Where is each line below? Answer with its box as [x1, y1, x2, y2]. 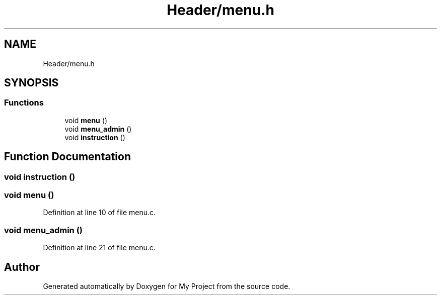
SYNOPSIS [4, 76, 59, 89]
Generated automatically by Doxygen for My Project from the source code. [43, 282, 290, 290]
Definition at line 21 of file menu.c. [43, 243, 156, 252]
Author [4, 260, 40, 273]
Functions [4, 97, 44, 108]
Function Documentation [4, 150, 131, 163]
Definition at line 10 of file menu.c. [43, 208, 156, 217]
